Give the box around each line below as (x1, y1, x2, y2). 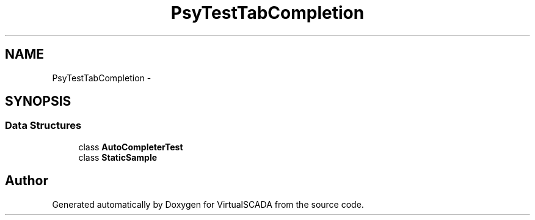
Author (5, 173, 48, 189)
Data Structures (5, 119, 82, 132)
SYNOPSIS (5, 94, 71, 109)
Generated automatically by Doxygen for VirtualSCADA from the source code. (52, 199, 364, 210)
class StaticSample (78, 152, 158, 163)
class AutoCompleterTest (78, 141, 183, 152)
